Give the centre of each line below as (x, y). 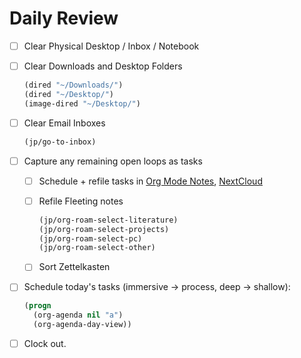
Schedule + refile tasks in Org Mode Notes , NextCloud (150, 181)
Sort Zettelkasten (74, 267)
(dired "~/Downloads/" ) (73, 85)
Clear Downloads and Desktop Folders (103, 66)
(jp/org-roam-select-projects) (104, 229)
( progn (37, 306)
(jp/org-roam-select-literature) (108, 220)
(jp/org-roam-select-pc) (90, 238)
